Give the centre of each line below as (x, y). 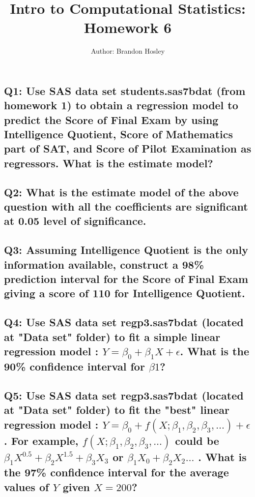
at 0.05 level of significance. (75, 221)
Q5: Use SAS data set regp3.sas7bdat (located (124, 395)
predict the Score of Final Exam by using (111, 119)
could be (197, 440)
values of (27, 486)
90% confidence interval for (74, 366)
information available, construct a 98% (104, 264)
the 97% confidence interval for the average (116, 472)
